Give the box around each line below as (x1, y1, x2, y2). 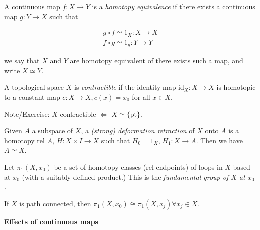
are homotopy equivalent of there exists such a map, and (70, 55, 243, 66)
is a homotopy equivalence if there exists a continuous (92, 1, 255, 11)
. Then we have (196, 135, 243, 145)
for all (132, 91, 150, 102)
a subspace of (32, 125, 73, 136)
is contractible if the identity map (74, 82, 176, 92)
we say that (4, 55, 40, 66)
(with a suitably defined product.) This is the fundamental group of (22, 171, 229, 182)
